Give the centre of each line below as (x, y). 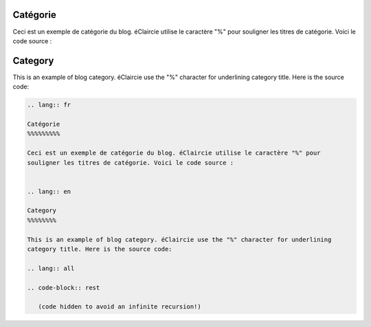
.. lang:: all (51, 268)
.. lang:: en (49, 191)
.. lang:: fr (49, 105)
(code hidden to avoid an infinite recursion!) (120, 307)
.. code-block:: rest (64, 287)
